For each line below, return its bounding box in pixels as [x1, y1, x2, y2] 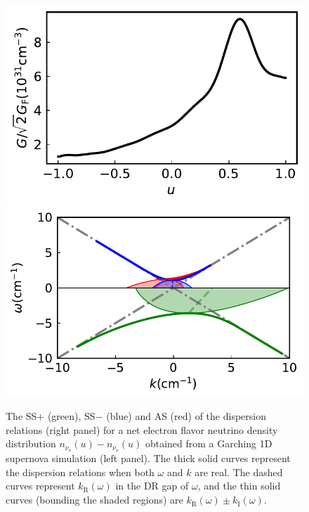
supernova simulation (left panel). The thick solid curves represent [6, 451, 291, 466]
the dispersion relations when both [6, 464, 154, 479]
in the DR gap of [115, 478, 189, 493]
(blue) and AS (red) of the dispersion [106, 409, 266, 423]
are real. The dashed [195, 464, 283, 479]
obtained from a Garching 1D [145, 436, 272, 451]
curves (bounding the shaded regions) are [6, 492, 183, 507]
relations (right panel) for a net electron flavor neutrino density [6, 422, 278, 437]
